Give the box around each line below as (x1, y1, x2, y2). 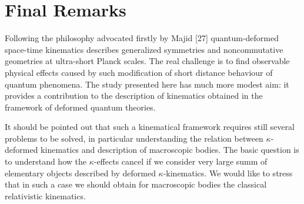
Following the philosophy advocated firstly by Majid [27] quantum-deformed (5, 32, 279, 44)
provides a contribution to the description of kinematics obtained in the (5, 89, 263, 102)
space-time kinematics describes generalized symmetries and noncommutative (5, 43, 283, 55)
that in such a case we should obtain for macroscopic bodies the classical (5, 178, 267, 190)
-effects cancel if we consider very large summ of (93, 155, 268, 168)
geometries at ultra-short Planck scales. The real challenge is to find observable (5, 55, 290, 67)
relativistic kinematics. (5, 189, 86, 202)
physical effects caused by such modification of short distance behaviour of (5, 66, 273, 78)
